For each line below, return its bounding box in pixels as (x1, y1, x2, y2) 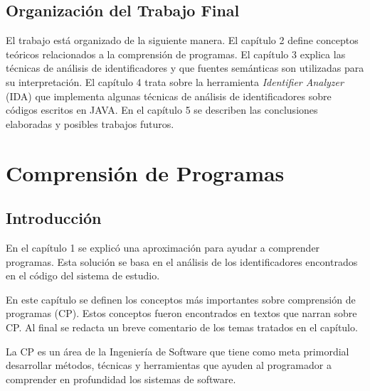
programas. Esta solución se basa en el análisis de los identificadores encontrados (6, 254, 358, 269)
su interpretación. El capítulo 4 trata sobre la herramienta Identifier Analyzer (6, 74, 344, 89)
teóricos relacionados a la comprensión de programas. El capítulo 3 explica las (6, 46, 346, 61)
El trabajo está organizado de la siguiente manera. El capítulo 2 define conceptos (6, 33, 359, 48)
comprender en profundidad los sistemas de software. (6, 371, 236, 386)
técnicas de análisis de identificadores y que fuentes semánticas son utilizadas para (6, 60, 364, 75)
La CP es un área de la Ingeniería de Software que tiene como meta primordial (6, 343, 349, 358)
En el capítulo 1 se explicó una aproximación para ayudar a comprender (6, 240, 320, 255)
